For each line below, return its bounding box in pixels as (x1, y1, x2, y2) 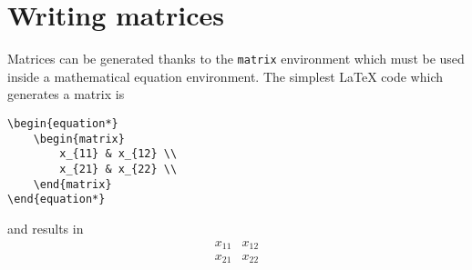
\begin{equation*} (7, 116, 118, 130)
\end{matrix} (33, 177, 112, 191)
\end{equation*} (7, 193, 106, 206)
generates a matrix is (7, 85, 125, 104)
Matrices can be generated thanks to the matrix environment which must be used (7, 49, 465, 68)
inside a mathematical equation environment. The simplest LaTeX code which (7, 66, 443, 85)
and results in (7, 218, 84, 237)
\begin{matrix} (33, 132, 125, 145)
